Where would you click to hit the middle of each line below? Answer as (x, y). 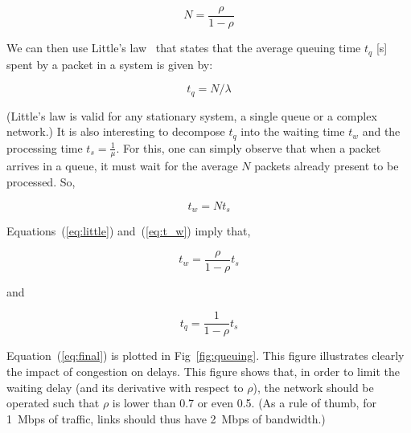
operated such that (53, 403)
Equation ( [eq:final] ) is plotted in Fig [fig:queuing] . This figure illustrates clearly (205, 355)
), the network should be (313, 387)
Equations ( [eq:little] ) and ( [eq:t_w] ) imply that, (129, 231)
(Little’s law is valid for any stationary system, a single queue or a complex (192, 115)
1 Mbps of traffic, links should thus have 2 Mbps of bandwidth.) (166, 418)
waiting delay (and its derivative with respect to (125, 387)
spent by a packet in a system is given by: (110, 64)
